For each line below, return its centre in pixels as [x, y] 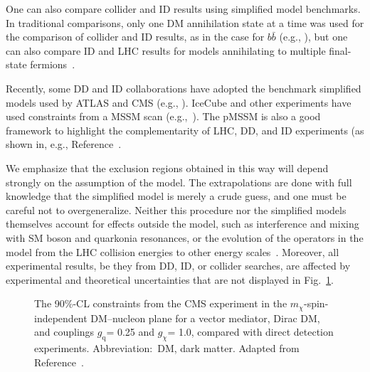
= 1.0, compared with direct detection [250, 332]
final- [340, 50]
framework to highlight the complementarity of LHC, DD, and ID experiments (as [185, 130]
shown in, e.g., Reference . [64, 144]
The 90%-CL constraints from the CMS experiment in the [161, 303]
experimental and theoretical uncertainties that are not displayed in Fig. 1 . [170, 279]
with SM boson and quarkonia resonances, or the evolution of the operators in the [185, 237]
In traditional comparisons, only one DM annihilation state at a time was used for [185, 22]
